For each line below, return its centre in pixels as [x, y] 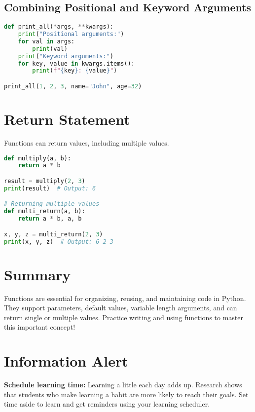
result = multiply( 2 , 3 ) [45, 181]
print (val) [50, 49]
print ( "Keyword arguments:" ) [66, 56]
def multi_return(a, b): [45, 211]
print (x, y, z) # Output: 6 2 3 [59, 242]
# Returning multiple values [52, 204]
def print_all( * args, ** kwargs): [59, 27]
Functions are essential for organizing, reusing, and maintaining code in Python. [125, 298]
